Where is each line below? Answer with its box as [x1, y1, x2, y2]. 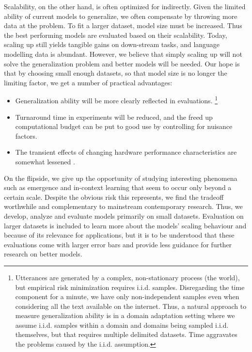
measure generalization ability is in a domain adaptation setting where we [15, 310, 235, 320]
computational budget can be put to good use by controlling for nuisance [15, 121, 233, 131]
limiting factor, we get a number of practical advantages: [4, 77, 173, 87]
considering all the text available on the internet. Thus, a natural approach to [15, 301, 247, 311]
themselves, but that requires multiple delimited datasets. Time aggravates [15, 329, 237, 339]
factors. [15, 130, 37, 141]
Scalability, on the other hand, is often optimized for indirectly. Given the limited [4, 1, 246, 11]
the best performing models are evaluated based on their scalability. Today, [4, 30, 227, 40]
